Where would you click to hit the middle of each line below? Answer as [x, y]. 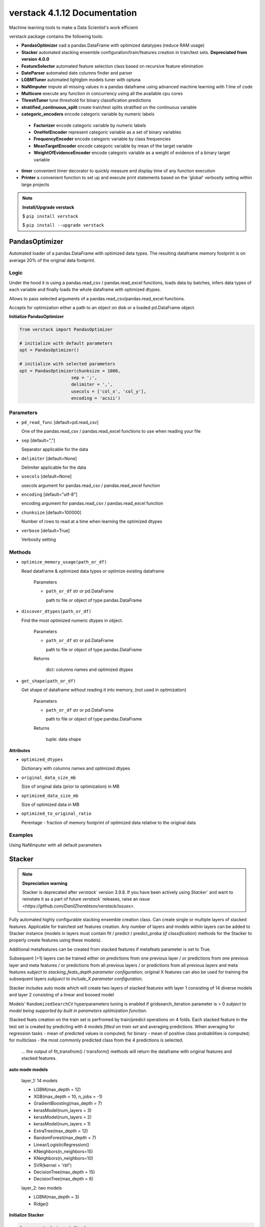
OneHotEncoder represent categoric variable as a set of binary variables [107, 132]
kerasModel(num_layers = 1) [62, 1124]
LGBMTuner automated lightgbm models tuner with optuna [81, 80]
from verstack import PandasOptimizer [66, 330]
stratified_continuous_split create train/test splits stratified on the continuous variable [109, 107]
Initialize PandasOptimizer [36, 317]
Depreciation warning [45, 883]
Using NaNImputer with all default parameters [55, 845]
